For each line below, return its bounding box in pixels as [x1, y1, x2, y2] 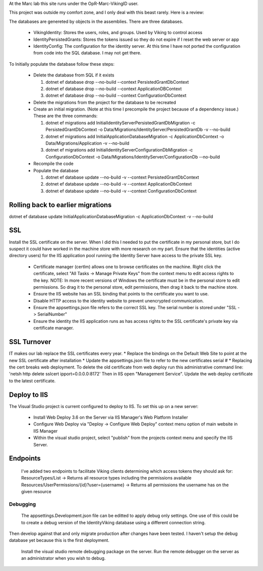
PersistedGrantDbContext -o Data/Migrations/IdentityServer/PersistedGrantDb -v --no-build [45, 127, 231, 132]
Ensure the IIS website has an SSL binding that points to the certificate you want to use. [33, 291, 209, 297]
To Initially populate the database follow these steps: [9, 61, 114, 67]
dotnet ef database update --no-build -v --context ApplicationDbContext [45, 181, 192, 187]
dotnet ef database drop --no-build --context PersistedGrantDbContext [45, 79, 189, 85]
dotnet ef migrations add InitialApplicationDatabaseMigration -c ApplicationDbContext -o [45, 133, 224, 139]
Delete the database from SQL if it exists [33, 72, 114, 78]
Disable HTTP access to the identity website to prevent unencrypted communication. [33, 297, 204, 304]
